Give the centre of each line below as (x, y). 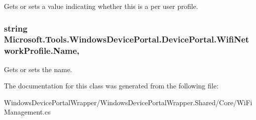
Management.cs (27, 112)
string (16, 28)
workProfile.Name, (42, 51)
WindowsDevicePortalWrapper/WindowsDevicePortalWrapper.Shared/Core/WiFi (128, 102)
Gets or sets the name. (38, 69)
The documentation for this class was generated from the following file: (111, 86)
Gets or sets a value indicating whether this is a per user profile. (101, 6)
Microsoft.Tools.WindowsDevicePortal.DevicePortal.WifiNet (127, 39)
